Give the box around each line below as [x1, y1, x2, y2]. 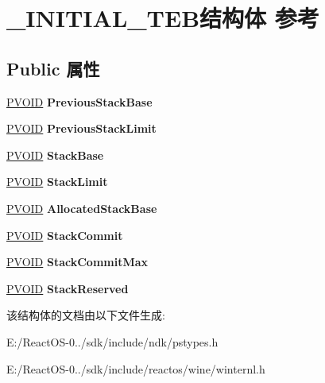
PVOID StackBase [6, 146, 104, 163]
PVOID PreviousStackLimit [6, 120, 157, 137]
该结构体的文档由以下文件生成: [6, 307, 165, 323]
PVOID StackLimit [6, 173, 108, 190]
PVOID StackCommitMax [6, 253, 149, 270]
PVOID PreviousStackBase [6, 93, 153, 110]
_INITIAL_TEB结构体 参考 [6, 2, 319, 34]
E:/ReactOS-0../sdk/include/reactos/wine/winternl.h [6, 360, 265, 377]
